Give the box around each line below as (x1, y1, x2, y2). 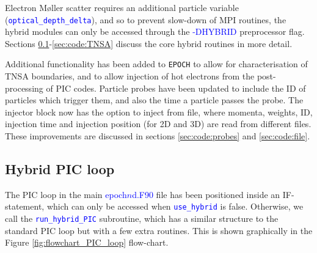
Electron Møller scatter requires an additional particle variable (5, 1, 239, 13)
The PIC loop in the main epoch (5, 188, 127, 200)
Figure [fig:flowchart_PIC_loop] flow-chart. (5, 236, 169, 249)
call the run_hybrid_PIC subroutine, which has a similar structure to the (5, 212, 279, 225)
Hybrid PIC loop (5, 159, 115, 178)
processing (5, 81, 43, 94)
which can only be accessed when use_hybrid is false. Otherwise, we (46, 200, 304, 213)
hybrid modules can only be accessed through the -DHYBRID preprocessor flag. (5, 25, 305, 38)
